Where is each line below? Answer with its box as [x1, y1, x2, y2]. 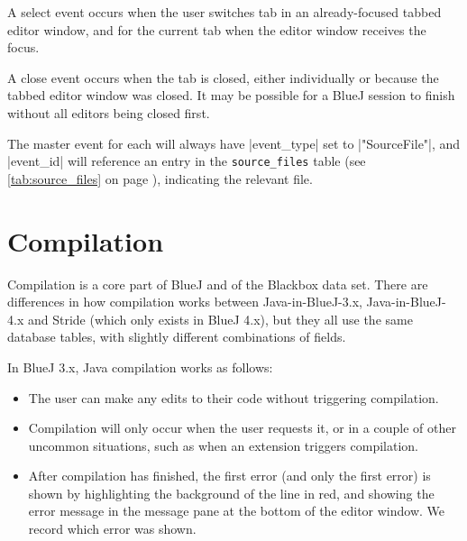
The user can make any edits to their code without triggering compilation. [28, 388, 439, 407]
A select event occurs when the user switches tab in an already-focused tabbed [7, 3, 442, 21]
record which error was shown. [28, 519, 197, 538]
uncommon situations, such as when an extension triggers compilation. [28, 436, 419, 454]
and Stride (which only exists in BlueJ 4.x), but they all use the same [27, 309, 413, 328]
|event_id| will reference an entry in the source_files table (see [7, 151, 366, 170]
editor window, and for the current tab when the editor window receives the [7, 20, 426, 39]
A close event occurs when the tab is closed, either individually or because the [7, 68, 439, 87]
